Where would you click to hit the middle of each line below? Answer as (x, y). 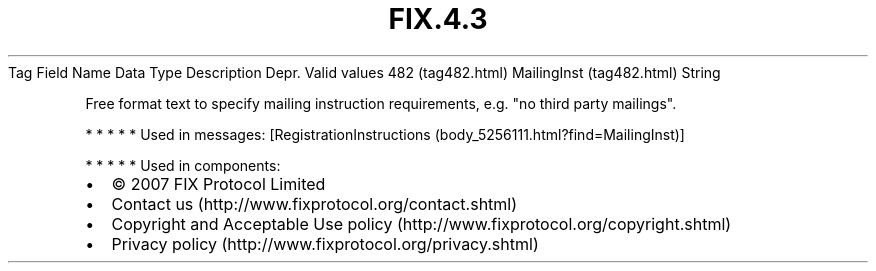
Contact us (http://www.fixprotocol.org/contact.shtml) (314, 203)
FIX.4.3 (438, 19)
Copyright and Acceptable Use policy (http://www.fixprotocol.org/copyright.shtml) (421, 223)
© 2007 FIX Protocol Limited (218, 183)
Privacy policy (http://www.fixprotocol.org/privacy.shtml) (325, 243)
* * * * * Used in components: (183, 165)
